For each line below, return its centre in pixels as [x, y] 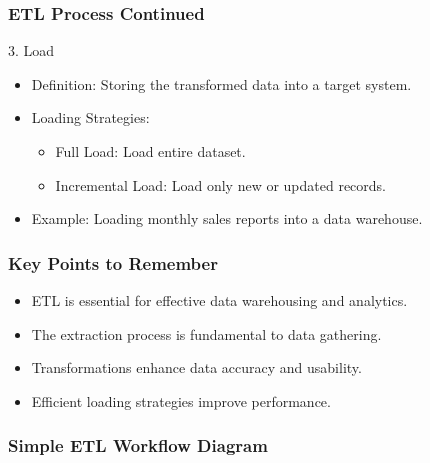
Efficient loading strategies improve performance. [181, 400]
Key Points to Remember [113, 262]
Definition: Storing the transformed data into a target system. [221, 83]
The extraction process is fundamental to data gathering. [206, 333]
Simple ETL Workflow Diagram [138, 445]
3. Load [31, 50]
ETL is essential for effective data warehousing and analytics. [219, 300]
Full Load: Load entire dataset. [150, 151]
